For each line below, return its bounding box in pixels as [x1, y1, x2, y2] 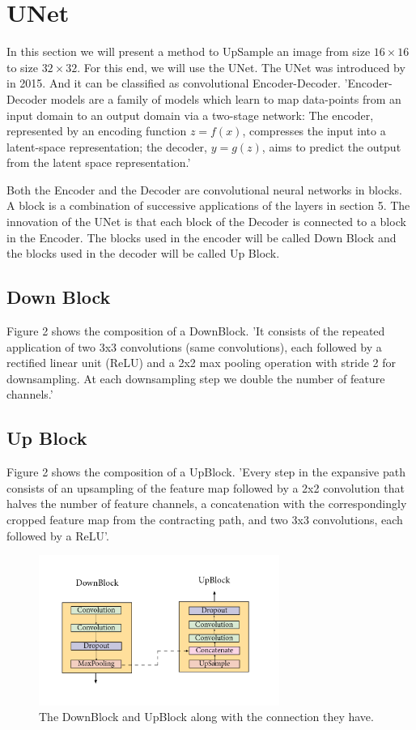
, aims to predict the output [261, 138, 401, 155]
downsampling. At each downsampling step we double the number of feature [6, 369, 385, 386]
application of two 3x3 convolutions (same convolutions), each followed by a [6, 338, 382, 355]
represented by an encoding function [6, 122, 187, 139]
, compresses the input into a [242, 122, 386, 139]
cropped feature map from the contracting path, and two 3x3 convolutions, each [6, 511, 403, 527]
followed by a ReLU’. [6, 527, 109, 544]
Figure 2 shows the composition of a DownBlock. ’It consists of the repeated [6, 322, 385, 339]
